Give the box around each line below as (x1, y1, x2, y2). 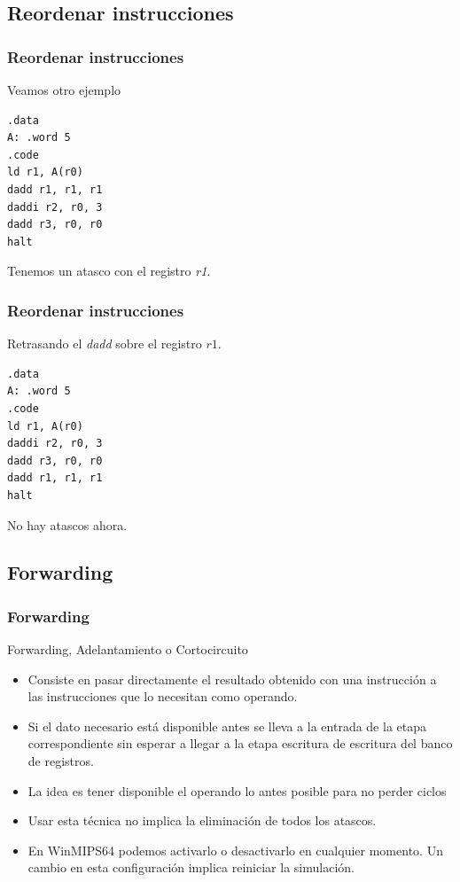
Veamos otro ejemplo (7, 81, 121, 98)
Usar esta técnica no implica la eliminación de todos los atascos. (27, 811, 377, 830)
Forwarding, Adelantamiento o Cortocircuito (7, 640, 248, 659)
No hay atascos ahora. (7, 515, 128, 534)
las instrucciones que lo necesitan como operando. (27, 687, 298, 706)
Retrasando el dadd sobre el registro (7, 334, 202, 353)
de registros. (27, 752, 94, 770)
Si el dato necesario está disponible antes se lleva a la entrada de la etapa (27, 716, 426, 735)
